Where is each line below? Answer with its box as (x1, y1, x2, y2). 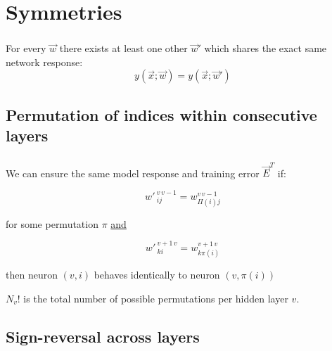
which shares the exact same (204, 41, 327, 56)
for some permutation (6, 216, 98, 231)
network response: (6, 54, 83, 69)
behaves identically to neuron (94, 267, 220, 282)
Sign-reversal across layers (6, 325, 200, 347)
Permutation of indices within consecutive (6, 103, 317, 125)
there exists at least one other (59, 41, 188, 56)
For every (6, 41, 46, 56)
